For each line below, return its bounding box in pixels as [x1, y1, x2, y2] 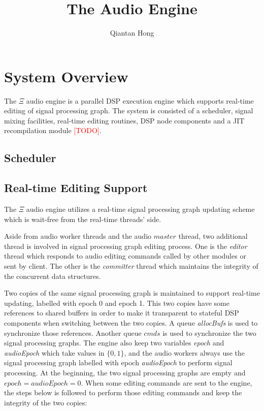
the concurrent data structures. [4, 270, 101, 281]
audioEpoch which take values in [4, 347, 105, 358]
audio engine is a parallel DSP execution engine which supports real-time [26, 95, 254, 106]
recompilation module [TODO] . [4, 125, 102, 136]
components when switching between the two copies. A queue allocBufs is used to [4, 317, 258, 328]
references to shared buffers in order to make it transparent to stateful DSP [4, 307, 239, 318]
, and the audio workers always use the [124, 347, 245, 358]
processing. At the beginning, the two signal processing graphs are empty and [4, 367, 246, 377]
